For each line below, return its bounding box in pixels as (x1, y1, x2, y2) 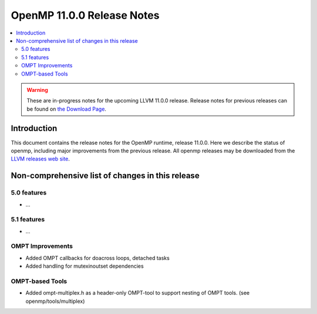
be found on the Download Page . (26, 105, 107, 112)
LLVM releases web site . (11, 155, 70, 162)
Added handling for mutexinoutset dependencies (25, 262, 144, 269)
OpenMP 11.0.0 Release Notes (11, 9, 160, 22)
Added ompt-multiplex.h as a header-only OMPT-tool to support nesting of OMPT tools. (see (25, 289, 249, 296)
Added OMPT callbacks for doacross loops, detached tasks (25, 254, 170, 261)
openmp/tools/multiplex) (25, 298, 85, 305)
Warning (26, 86, 48, 93)
